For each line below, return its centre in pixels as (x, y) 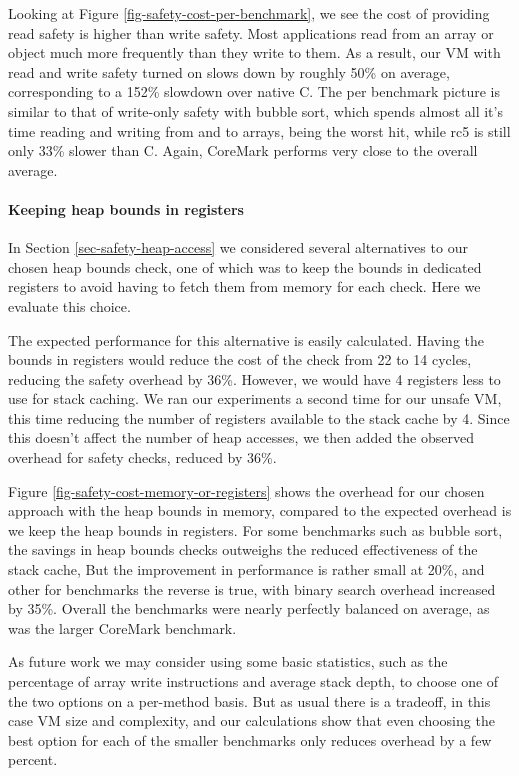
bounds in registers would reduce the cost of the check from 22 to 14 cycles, (240, 359)
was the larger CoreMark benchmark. (122, 627)
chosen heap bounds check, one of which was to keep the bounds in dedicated (245, 266)
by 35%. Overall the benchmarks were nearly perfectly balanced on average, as (249, 608)
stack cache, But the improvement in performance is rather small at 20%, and (246, 569)
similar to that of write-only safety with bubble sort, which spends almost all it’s (255, 110)
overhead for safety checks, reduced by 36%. (142, 457)
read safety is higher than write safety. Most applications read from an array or (251, 32)
